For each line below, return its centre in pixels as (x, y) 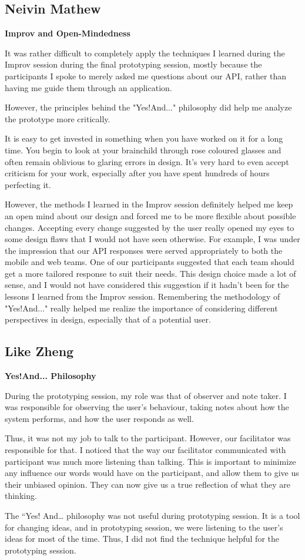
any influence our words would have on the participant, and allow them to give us (152, 473)
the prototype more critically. (58, 118)
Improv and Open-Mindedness (68, 33)
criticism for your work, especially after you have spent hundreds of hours (137, 173)
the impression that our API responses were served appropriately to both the (144, 250)
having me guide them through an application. (88, 87)
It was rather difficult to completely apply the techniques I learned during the (145, 53)
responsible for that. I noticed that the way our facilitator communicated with (145, 450)
